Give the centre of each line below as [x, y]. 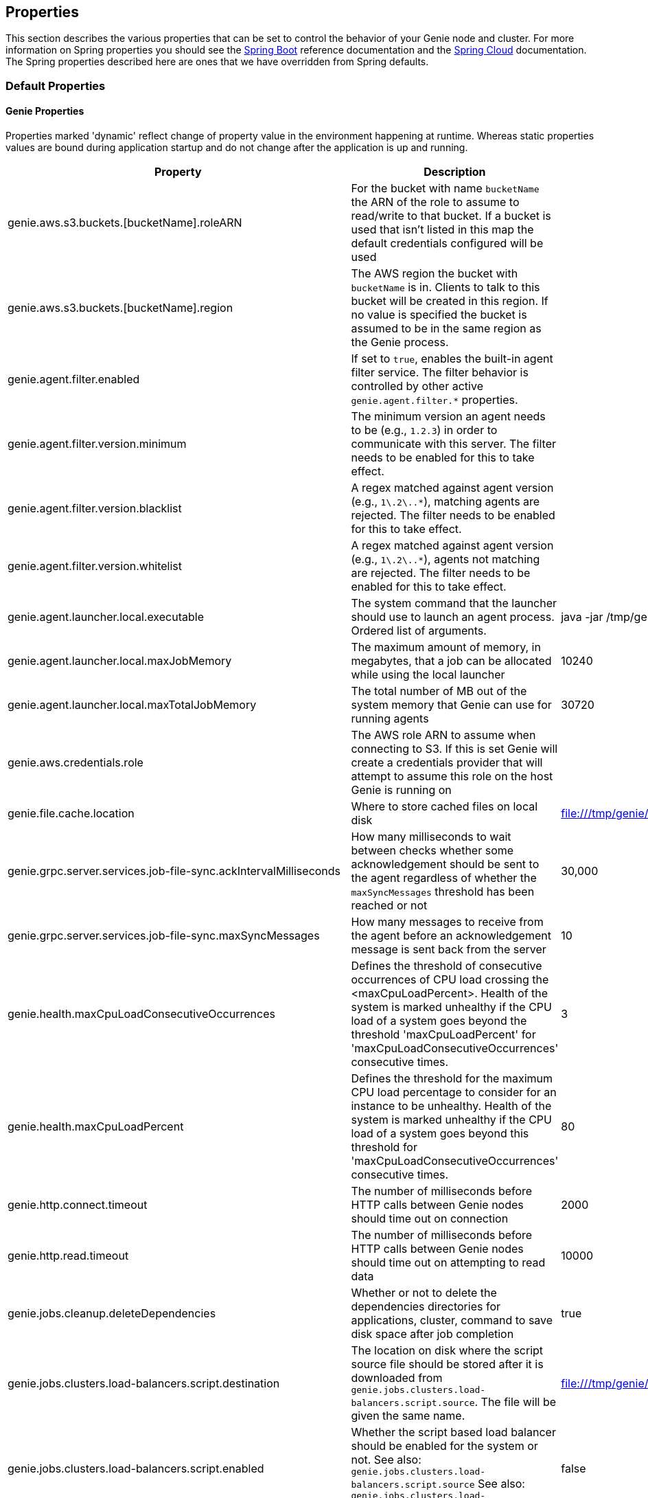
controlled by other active [417, 386]
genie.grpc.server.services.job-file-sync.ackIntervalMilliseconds [174, 871]
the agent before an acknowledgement [451, 936]
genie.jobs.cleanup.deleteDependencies [112, 1314]
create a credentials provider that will [447, 763]
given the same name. [408, 1416]
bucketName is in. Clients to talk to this [445, 287]
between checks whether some [432, 851]
